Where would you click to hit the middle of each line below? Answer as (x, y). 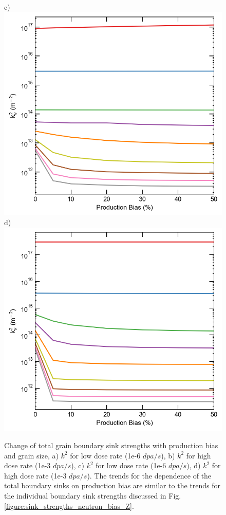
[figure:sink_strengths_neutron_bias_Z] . (69, 505)
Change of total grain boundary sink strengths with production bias (111, 445)
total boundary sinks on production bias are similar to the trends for (112, 485)
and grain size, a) (31, 455)
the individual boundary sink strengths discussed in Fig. (93, 495)
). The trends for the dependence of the (149, 475)
